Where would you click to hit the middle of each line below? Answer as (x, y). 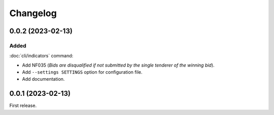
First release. (23, 105)
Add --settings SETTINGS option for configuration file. (82, 72)
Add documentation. (43, 79)
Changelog (33, 13)
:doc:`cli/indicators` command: (41, 56)
